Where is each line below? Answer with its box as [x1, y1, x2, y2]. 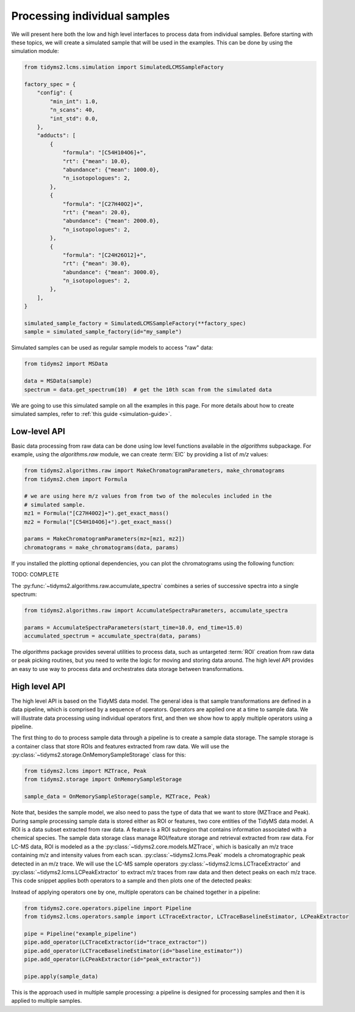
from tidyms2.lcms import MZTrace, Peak [24, 767, 146, 775]
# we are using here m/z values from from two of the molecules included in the [24, 493, 272, 500]
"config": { [37, 89, 73, 96]
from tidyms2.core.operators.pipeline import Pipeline [24, 905, 192, 911]
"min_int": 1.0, [49, 98, 99, 105]
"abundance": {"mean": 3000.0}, [62, 268, 160, 276]
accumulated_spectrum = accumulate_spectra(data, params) [24, 633, 201, 640]
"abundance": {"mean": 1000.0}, [62, 167, 160, 173]
